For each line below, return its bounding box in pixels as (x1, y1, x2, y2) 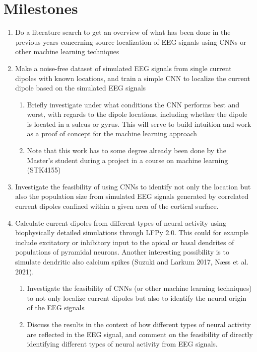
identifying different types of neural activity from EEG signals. (27, 339, 218, 349)
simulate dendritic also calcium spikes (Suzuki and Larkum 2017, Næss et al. (15, 257, 249, 266)
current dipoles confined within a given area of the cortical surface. (15, 201, 219, 211)
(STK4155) (27, 165, 61, 175)
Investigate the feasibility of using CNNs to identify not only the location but (15, 181, 251, 191)
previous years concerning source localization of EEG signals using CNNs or (15, 36, 246, 47)
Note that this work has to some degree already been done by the (27, 145, 226, 156)
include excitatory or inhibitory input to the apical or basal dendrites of (15, 237, 234, 247)
